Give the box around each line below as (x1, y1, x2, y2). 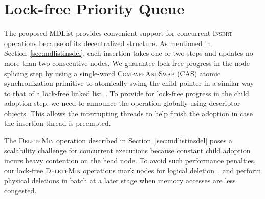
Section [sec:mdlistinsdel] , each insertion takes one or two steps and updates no (4, 48, 253, 58)
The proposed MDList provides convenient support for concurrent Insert (4, 28, 233, 38)
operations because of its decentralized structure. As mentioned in (4, 37, 211, 48)
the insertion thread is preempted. (4, 118, 111, 128)
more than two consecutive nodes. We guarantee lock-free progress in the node (4, 57, 250, 68)
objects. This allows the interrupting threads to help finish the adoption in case (4, 107, 253, 118)
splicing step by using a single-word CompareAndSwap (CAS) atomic (4, 68, 221, 78)
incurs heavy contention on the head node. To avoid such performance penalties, (4, 155, 256, 166)
